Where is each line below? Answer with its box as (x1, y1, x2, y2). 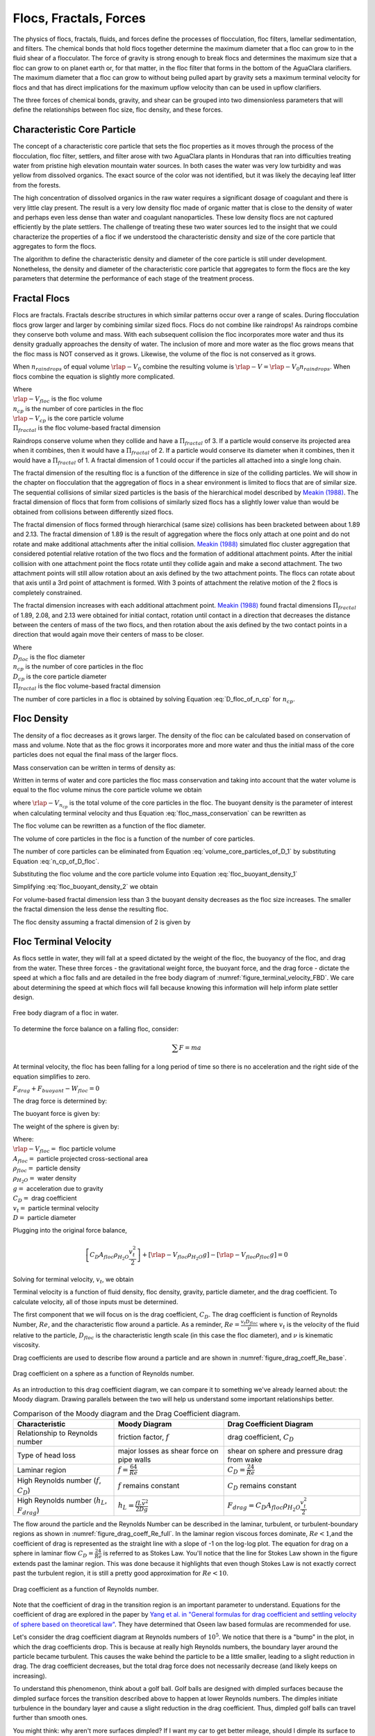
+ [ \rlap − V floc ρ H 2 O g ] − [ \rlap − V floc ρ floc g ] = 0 (142, 1251, 288, 1261)
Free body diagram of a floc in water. (12, 1009, 119, 1017)
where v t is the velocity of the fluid (259, 1320, 360, 1330)
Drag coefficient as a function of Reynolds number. (12, 1585, 159, 1593)
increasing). (12, 1671, 47, 1680)
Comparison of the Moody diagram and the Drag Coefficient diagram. (12, 1408, 241, 1418)
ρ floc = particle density (12, 1164, 81, 1174)
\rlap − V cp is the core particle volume (12, 414, 124, 424)
